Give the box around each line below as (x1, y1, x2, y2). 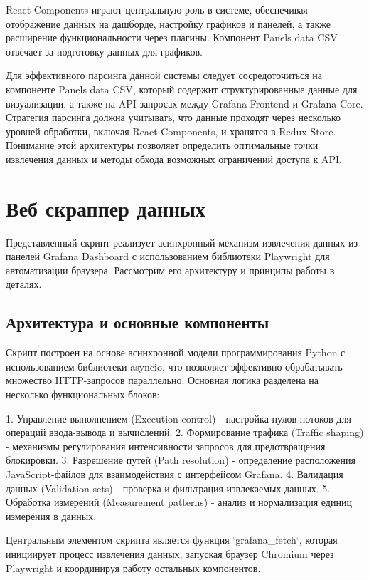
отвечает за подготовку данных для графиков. (6, 43, 203, 58)
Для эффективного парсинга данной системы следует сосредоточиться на (6, 68, 322, 83)
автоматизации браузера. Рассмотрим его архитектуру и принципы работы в (6, 262, 335, 277)
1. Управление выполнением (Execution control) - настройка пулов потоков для (6, 410, 351, 425)
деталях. (6, 276, 42, 291)
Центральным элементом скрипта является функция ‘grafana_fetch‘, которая (6, 532, 338, 547)
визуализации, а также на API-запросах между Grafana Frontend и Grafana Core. (6, 95, 363, 110)
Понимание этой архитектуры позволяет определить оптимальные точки (6, 138, 319, 152)
